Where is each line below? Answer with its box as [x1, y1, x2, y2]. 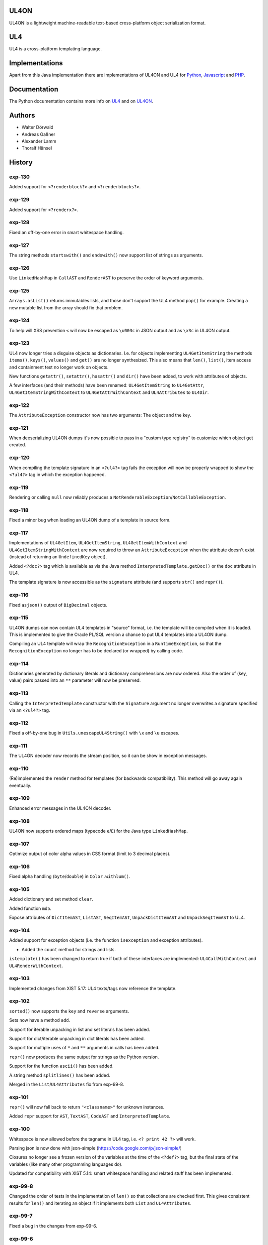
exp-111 [9, 742, 28, 749]
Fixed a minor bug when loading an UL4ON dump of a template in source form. [9, 517, 171, 523]
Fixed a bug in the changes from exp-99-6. [9, 1223, 98, 1229]
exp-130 [9, 173, 30, 180]
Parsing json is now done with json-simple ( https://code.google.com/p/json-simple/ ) [9, 1145, 182, 1151]
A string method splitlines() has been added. [9, 1072, 110, 1078]
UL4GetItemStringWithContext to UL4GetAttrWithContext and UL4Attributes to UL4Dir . [9, 389, 209, 395]
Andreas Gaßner [21, 131, 56, 137]
